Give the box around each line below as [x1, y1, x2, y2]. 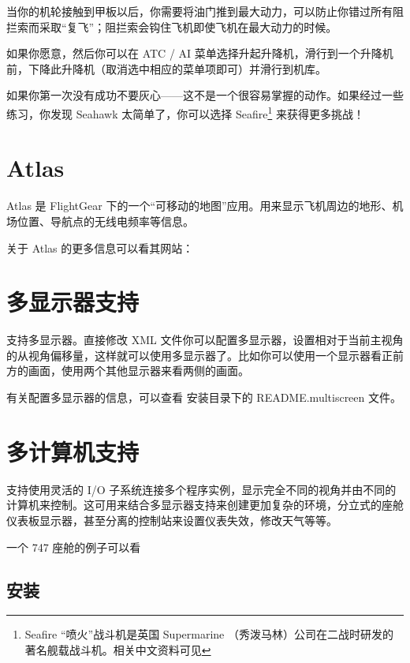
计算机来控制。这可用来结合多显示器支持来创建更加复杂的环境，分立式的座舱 [6, 496, 404, 513]
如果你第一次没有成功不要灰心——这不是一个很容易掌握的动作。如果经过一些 [6, 87, 404, 103]
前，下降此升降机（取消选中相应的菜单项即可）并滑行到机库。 [6, 60, 326, 77]
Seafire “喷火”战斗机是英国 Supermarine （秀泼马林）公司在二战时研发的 [24, 626, 393, 642]
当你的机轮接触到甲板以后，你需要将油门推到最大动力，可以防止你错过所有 [6, 3, 393, 19]
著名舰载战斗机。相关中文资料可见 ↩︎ [24, 641, 211, 657]
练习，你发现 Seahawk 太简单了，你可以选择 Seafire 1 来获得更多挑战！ [6, 103, 364, 122]
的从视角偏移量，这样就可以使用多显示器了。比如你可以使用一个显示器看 [6, 346, 382, 363]
